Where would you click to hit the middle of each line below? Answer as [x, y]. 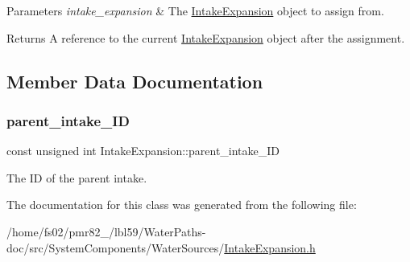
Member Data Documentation [135, 81]
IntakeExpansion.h [270, 247]
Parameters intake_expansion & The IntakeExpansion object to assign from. [195, 10]
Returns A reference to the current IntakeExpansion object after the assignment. [206, 37]
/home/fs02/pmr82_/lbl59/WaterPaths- [106, 231]
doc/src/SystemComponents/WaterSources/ [116, 247]
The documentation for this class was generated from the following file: [182, 205]
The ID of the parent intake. [77, 177]
